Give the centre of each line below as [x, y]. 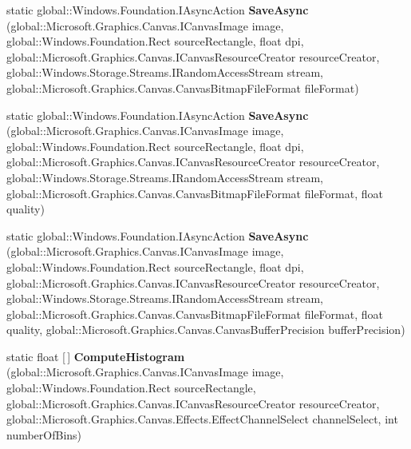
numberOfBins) [44, 434]
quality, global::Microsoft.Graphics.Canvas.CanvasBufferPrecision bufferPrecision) [206, 330]
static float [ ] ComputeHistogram [96, 356]
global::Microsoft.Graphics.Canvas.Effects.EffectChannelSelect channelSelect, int [202, 419]
